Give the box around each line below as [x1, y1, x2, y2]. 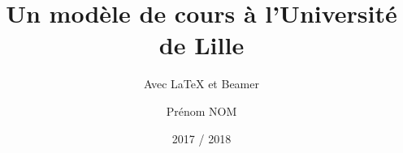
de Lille [158, 28, 245, 62]
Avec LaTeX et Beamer [144, 75, 259, 92]
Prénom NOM [166, 102, 237, 119]
